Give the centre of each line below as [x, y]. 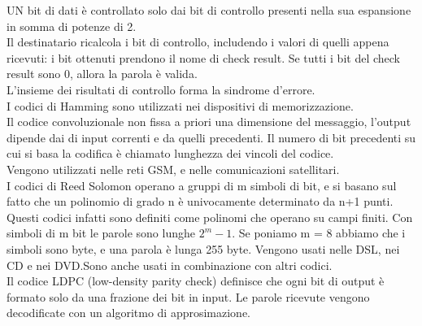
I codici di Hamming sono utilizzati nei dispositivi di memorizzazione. [180, 105]
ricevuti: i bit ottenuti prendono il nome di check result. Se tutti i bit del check [203, 57]
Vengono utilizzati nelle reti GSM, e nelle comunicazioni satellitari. [173, 169]
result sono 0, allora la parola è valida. [102, 74]
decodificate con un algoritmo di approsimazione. [129, 313]
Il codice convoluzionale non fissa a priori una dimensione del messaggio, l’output [209, 122]
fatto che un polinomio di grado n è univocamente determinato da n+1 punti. [200, 201]
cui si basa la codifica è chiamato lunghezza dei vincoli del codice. [170, 153]
